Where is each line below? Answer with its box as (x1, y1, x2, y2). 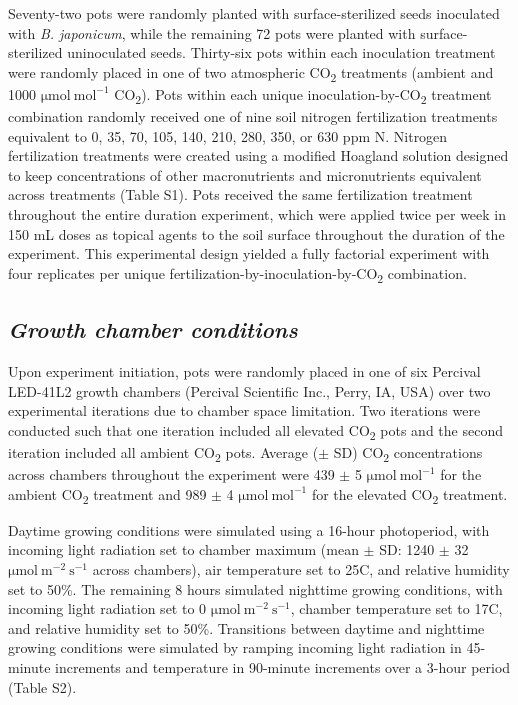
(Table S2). (8, 676, 77, 697)
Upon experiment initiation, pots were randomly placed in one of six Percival (8, 361, 481, 382)
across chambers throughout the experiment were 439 (8, 464, 335, 485)
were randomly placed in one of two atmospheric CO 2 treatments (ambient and (8, 61, 494, 85)
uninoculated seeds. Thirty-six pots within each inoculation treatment (67, 42, 496, 63)
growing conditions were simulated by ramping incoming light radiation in (8, 637, 462, 658)
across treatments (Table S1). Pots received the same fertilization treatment (8, 184, 473, 205)
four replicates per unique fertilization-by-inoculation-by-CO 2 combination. (8, 262, 467, 286)
